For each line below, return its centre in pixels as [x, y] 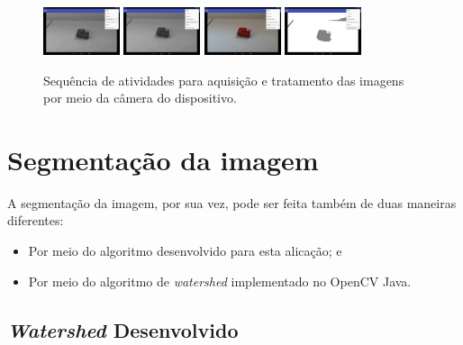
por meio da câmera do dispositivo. [140, 98]
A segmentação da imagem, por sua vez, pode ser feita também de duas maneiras [232, 202]
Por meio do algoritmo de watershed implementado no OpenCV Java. [220, 281]
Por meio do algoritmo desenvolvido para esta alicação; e [185, 251]
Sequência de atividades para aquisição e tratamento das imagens [224, 80]
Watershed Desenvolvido [123, 329]
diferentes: [36, 220]
